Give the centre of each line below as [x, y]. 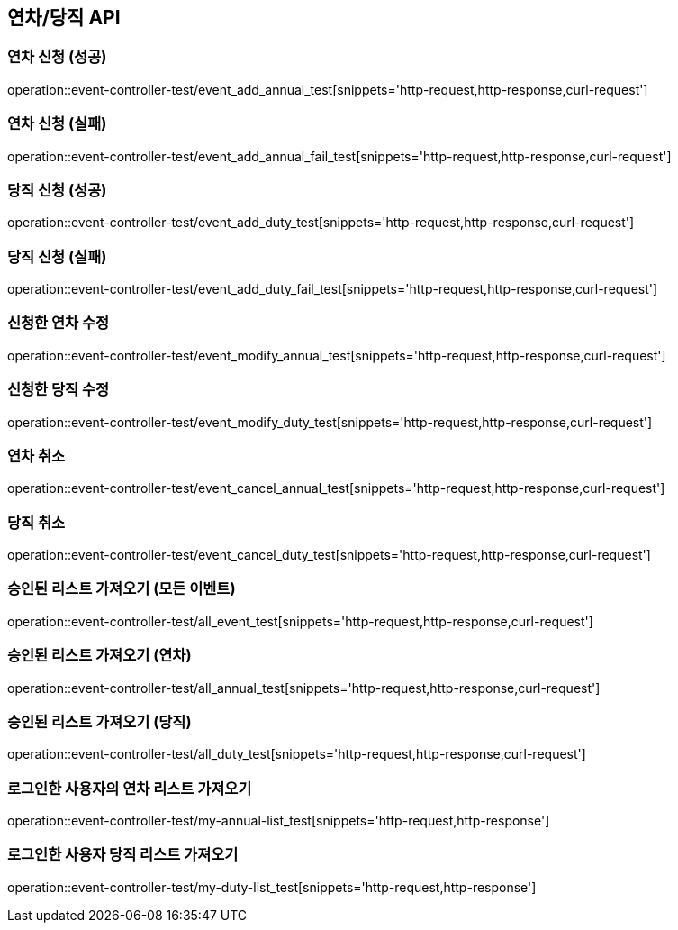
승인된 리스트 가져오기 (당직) [99, 721]
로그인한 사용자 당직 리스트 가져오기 [123, 855]
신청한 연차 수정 [59, 323]
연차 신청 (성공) [57, 57]
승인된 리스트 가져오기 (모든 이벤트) [122, 589]
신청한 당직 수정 [59, 390]
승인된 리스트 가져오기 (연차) [99, 656]
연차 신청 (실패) [57, 124]
